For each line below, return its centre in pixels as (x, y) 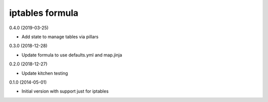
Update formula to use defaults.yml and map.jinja (72, 55)
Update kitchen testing (45, 73)
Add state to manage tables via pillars (60, 37)
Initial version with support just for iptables (65, 91)
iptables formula (44, 13)
